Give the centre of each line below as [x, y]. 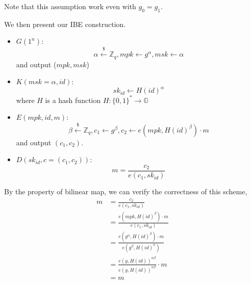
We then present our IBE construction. [65, 24]
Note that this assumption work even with [70, 6]
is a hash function [73, 100]
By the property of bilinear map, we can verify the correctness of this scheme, [126, 191]
